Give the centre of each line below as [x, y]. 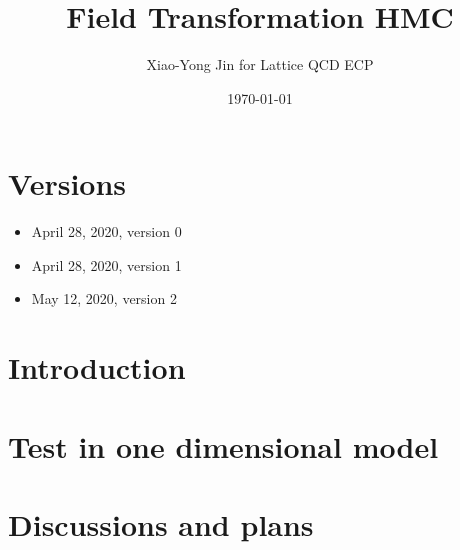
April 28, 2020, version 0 [106, 231]
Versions [67, 183]
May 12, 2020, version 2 [104, 298]
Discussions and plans [161, 523]
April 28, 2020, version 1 [106, 264]
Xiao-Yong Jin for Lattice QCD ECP [260, 64]
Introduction [97, 367]
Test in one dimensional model [223, 445]
